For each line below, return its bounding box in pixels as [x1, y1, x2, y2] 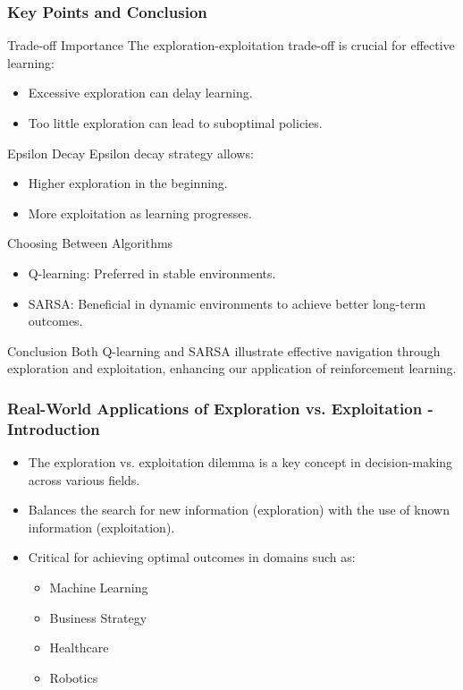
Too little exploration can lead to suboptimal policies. [28, 114, 323, 132]
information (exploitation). [28, 517, 175, 536]
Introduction [7, 417, 100, 439]
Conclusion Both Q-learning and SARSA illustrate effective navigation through [7, 341, 441, 360]
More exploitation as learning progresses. [28, 203, 252, 222]
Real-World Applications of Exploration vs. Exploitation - [7, 396, 434, 419]
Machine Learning [49, 578, 148, 597]
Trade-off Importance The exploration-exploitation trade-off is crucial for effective [7, 36, 455, 55]
